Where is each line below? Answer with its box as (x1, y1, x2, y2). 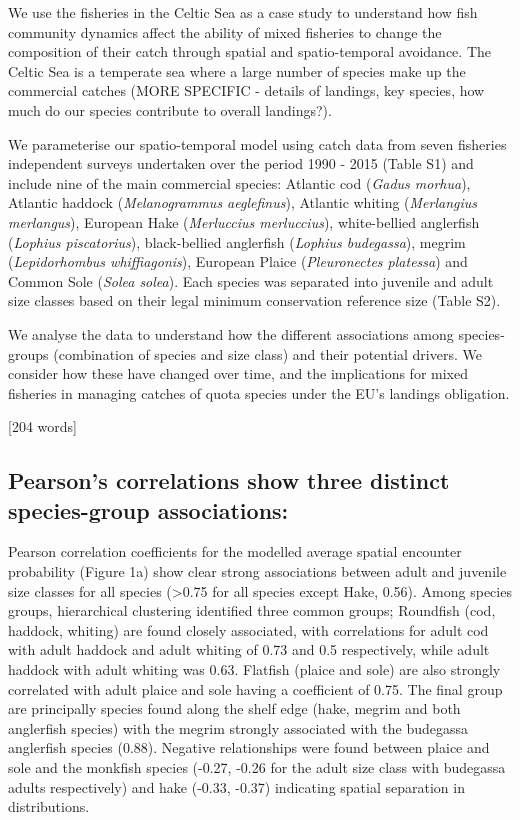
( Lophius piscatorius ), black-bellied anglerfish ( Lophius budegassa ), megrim (8, 231, 466, 252)
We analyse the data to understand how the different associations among (8, 323, 454, 344)
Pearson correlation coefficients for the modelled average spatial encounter (8, 541, 462, 562)
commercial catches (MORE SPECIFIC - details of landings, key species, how (8, 80, 485, 101)
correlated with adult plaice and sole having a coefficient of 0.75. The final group (8, 678, 503, 699)
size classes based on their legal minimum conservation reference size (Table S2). (8, 290, 501, 311)
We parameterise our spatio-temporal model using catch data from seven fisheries (8, 133, 507, 154)
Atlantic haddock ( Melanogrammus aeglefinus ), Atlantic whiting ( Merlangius (8, 192, 478, 213)
